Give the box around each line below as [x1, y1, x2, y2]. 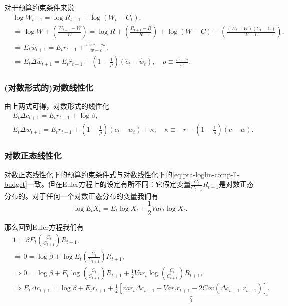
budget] [4, 179, 27, 189]
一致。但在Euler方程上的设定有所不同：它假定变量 [27, 179, 191, 189]
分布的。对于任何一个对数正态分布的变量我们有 [4, 190, 158, 201]
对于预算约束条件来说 [4, 2, 74, 12]
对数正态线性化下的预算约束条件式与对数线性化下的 [4, 169, 172, 179]
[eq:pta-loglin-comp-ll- [172, 169, 240, 179]
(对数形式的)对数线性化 [4, 81, 94, 94]
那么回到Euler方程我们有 [4, 222, 84, 232]
